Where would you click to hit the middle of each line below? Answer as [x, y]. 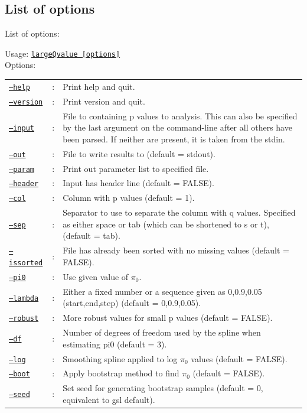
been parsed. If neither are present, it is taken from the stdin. [174, 139]
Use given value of [96, 276]
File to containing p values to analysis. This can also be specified [180, 116]
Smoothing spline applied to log [120, 358]
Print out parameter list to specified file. [136, 168]
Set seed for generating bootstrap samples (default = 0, [163, 388]
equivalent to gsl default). [109, 399]
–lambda [24, 298]
